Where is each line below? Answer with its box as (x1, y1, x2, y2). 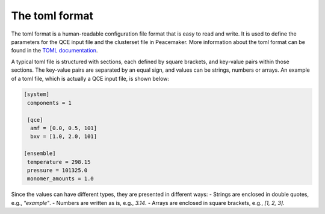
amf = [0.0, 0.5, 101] (30, 125, 97, 132)
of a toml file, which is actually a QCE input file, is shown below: (11, 75, 170, 82)
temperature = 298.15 (27, 159, 91, 165)
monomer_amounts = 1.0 (27, 175, 94, 182)
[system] (23, 91, 50, 98)
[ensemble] (23, 150, 56, 157)
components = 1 (27, 99, 72, 106)
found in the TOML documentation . (11, 47, 98, 54)
